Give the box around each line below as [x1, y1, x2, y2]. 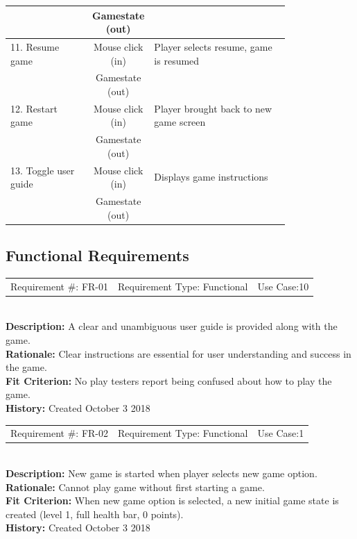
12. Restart [10, 101, 58, 115]
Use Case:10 [257, 279, 309, 293]
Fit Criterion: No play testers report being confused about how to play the [6, 373, 332, 388]
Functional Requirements [6, 244, 189, 266]
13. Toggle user [10, 163, 75, 177]
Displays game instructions [154, 169, 268, 184]
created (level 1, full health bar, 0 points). [6, 506, 184, 521]
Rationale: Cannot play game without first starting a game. [6, 479, 265, 494]
